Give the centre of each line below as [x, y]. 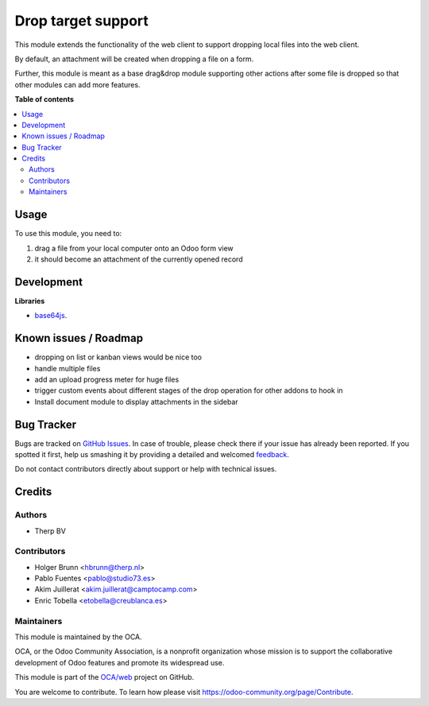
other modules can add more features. [77, 84]
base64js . [51, 316]
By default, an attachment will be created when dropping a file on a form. [134, 59]
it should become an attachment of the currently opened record [139, 259]
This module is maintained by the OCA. [78, 637]
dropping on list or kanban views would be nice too [118, 357]
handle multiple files [68, 368]
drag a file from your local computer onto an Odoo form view [134, 248]
